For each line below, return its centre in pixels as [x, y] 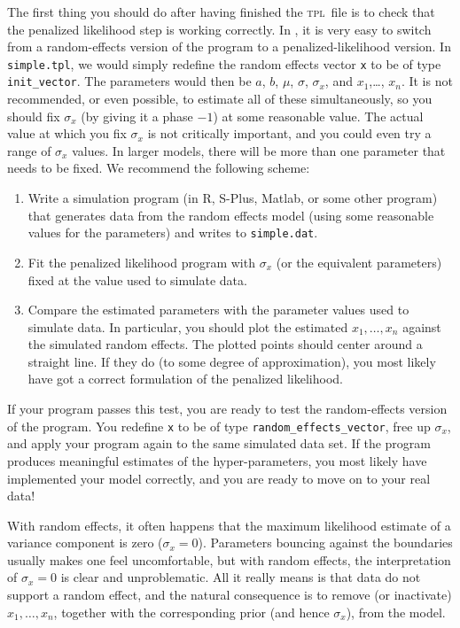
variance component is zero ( [85, 543]
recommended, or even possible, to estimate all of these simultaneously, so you [220, 99]
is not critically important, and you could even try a [289, 133]
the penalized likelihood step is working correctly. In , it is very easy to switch [219, 29]
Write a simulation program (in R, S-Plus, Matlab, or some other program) [233, 198]
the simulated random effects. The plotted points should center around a [225, 344]
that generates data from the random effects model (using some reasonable [231, 215]
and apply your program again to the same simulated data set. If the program [219, 443]
